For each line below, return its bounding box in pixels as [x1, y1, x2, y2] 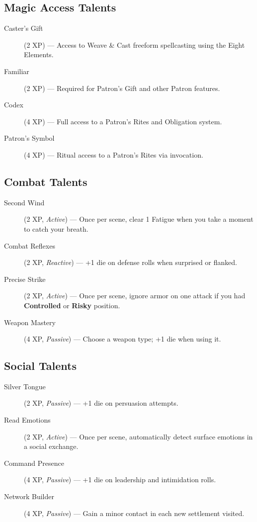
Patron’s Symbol [4, 133, 55, 143]
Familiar [4, 66, 29, 76]
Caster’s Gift [4, 23, 43, 33]
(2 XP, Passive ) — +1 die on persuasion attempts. [24, 398, 178, 408]
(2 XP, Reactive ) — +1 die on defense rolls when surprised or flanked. [24, 257, 237, 267]
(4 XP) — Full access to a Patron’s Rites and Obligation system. [24, 116, 222, 126]
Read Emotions [4, 415, 51, 425]
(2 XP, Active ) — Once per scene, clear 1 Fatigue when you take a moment [24, 214, 254, 224]
